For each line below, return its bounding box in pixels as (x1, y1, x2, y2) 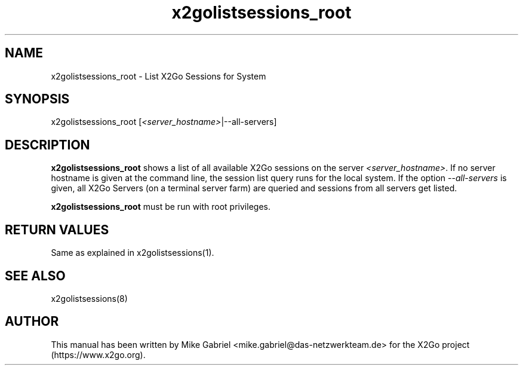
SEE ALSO (5, 268, 66, 283)
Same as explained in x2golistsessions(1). (51, 247, 214, 258)
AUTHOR (5, 314, 59, 329)
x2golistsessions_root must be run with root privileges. (51, 201, 270, 212)
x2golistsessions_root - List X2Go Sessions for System (51, 71, 266, 81)
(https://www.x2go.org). (51, 349, 146, 360)
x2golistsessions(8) (51, 293, 128, 304)
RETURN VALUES (5, 222, 109, 237)
